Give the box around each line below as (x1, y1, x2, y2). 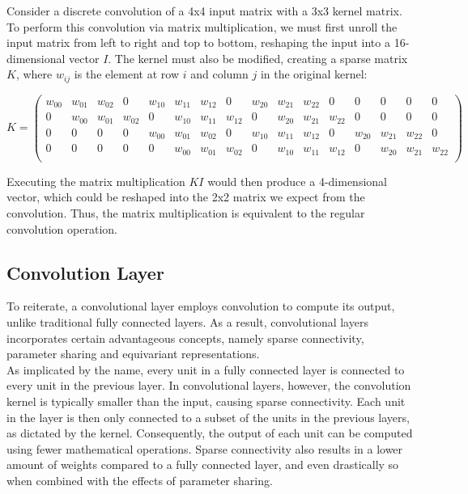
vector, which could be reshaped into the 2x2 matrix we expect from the (6, 188, 365, 205)
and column (190, 65, 249, 82)
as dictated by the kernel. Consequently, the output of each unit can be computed (6, 424, 413, 441)
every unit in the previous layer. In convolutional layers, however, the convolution (6, 377, 411, 394)
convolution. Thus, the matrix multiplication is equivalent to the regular (6, 205, 365, 222)
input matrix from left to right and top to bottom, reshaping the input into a (6, 34, 390, 51)
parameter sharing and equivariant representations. (6, 345, 260, 362)
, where (15, 65, 53, 82)
